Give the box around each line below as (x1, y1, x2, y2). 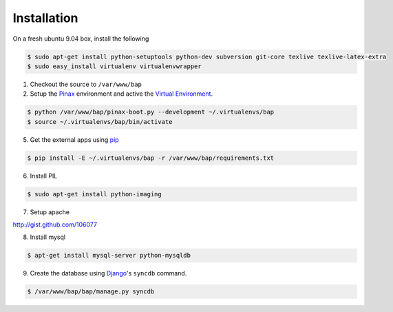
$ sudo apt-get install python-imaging (27, 190, 162, 198)
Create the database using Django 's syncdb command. (30, 269, 187, 278)
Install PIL (30, 171, 58, 180)
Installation (12, 10, 78, 25)
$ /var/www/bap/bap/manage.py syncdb (27, 288, 155, 295)
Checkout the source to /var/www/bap (30, 80, 142, 88)
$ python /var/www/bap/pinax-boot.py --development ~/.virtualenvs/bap (27, 108, 275, 116)
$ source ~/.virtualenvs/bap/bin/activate (27, 118, 173, 125)
